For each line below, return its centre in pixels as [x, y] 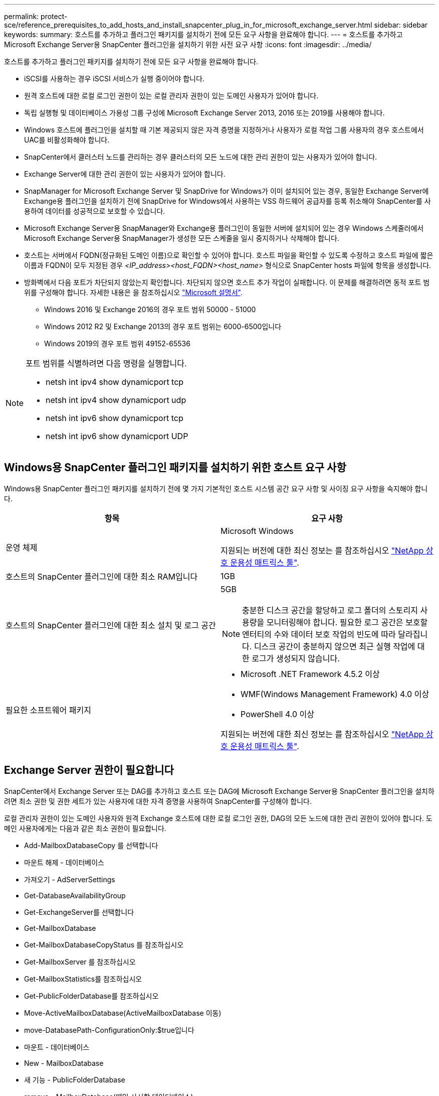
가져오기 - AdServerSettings [70, 879]
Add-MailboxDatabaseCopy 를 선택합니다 [91, 845]
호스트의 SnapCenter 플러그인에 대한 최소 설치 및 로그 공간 [111, 625]
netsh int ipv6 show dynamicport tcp [115, 418]
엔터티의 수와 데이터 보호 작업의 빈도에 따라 [319, 634]
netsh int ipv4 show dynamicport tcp [115, 382]
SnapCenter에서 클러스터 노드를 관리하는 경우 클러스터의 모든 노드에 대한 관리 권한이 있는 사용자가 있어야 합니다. [201, 157]
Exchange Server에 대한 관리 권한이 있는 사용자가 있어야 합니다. [125, 174]
